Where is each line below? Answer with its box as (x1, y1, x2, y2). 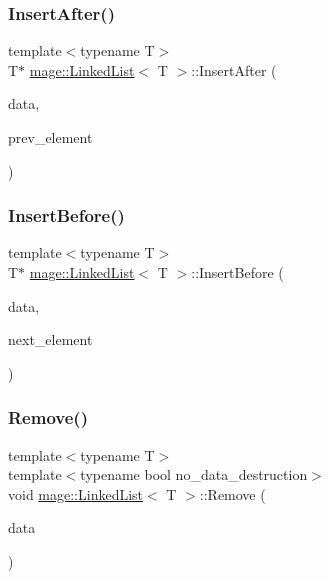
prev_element (8, 127, 93, 147)
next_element (8, 329, 93, 350)
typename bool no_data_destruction (80, 464, 308, 485)
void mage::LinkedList (8, 483, 144, 504)
